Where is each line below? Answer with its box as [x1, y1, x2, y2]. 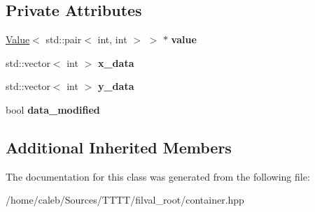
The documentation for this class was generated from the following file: [6, 169, 310, 183]
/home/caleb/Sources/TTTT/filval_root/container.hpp [6, 192, 244, 207]
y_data [97, 79, 134, 93]
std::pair [45, 32, 82, 47]
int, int [97, 32, 127, 47]
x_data [97, 55, 134, 70]
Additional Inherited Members [6, 136, 232, 158]
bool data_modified [6, 102, 100, 116]
